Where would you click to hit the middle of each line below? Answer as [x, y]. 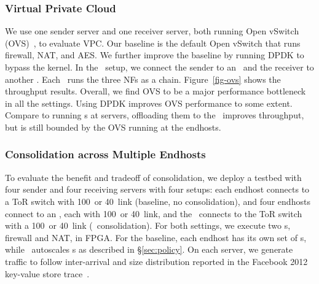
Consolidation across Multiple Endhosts [105, 154]
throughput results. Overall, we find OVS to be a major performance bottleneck [156, 91]
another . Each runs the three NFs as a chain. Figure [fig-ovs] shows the [143, 79]
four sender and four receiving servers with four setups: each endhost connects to [157, 189]
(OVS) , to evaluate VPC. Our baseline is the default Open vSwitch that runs [153, 43]
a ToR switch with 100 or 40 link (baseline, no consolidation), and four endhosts [158, 201]
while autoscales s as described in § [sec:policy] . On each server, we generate [149, 249]
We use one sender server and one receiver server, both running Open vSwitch [152, 31]
